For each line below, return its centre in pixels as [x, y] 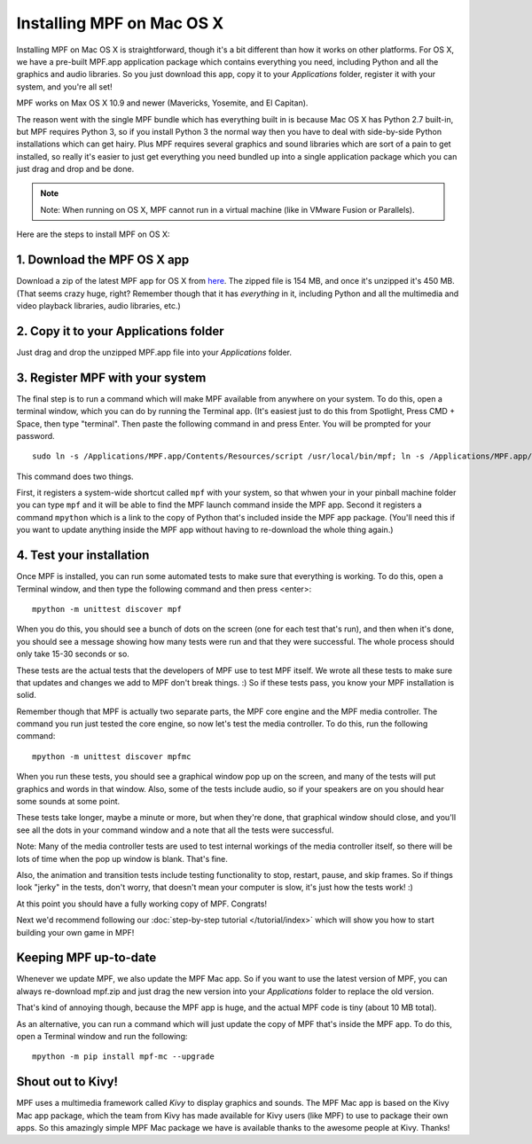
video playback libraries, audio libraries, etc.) [98, 305]
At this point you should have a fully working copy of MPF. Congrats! [142, 904]
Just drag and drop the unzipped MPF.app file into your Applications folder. [154, 352]
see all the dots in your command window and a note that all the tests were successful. [175, 830]
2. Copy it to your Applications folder [121, 331]
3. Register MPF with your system [111, 377]
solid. [27, 695]
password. [35, 435]
